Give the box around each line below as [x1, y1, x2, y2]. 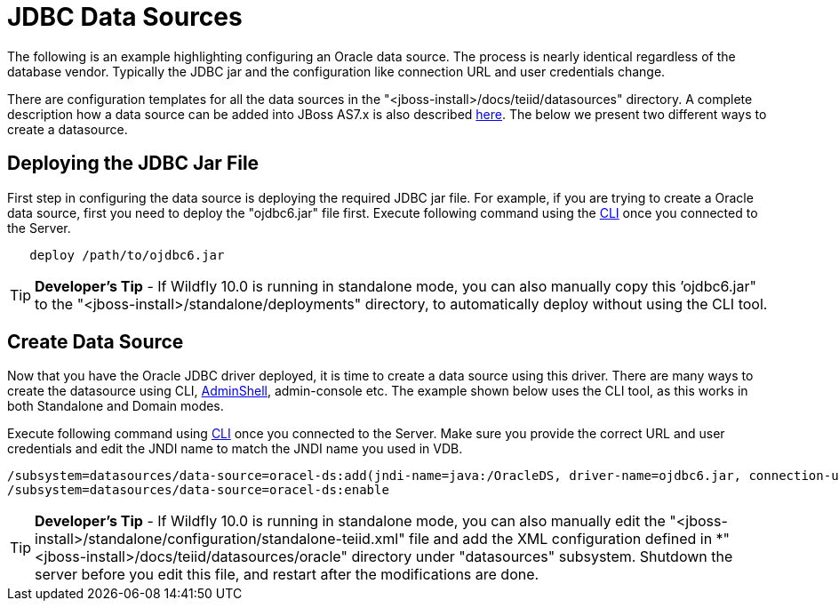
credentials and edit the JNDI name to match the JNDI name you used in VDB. [7, 441, 463, 457]
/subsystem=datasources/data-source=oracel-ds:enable [7, 483, 389, 498]
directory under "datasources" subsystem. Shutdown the [351, 548, 733, 566]
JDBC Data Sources [7, 2, 243, 32]
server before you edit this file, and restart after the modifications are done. [35, 565, 539, 584]
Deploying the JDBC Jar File [7, 152, 260, 175]
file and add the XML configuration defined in [409, 530, 713, 548]
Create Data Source [7, 331, 184, 354]
